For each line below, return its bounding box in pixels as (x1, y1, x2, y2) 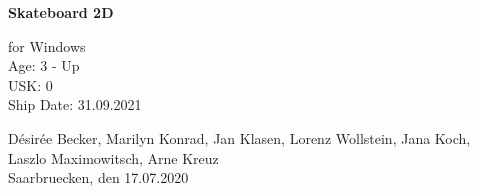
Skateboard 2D (8, 2, 114, 22)
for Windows (8, 35, 86, 56)
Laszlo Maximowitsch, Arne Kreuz (8, 147, 219, 168)
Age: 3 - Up (8, 55, 80, 76)
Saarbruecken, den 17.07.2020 (8, 167, 189, 188)
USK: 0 (8, 74, 53, 95)
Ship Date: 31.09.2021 (8, 94, 142, 115)
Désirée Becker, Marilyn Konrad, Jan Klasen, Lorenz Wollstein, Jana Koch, (8, 127, 471, 148)
